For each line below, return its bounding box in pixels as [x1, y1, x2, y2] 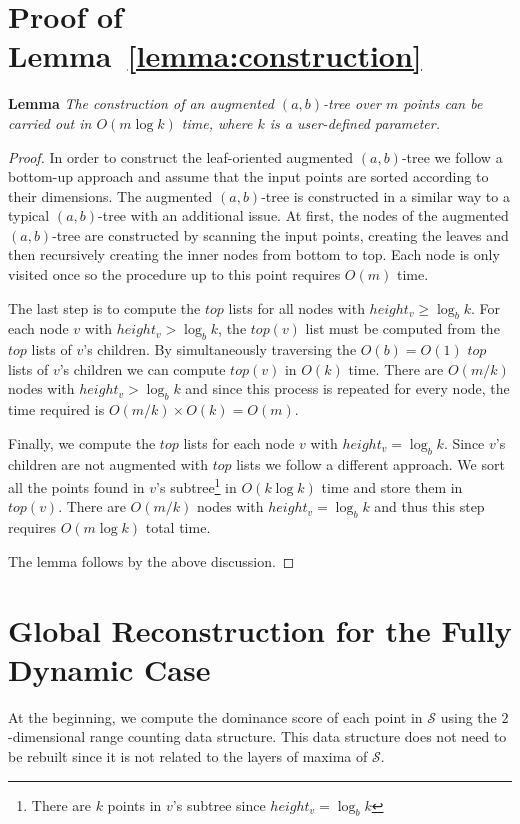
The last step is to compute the [8, 297, 201, 318]
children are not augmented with [8, 453, 208, 474]
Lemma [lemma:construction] [8, 35, 422, 76]
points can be [403, 93, 483, 114]
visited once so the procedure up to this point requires [8, 264, 341, 285]
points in [107, 794, 162, 815]
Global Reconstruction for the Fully [8, 609, 512, 650]
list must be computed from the [305, 318, 500, 339]
